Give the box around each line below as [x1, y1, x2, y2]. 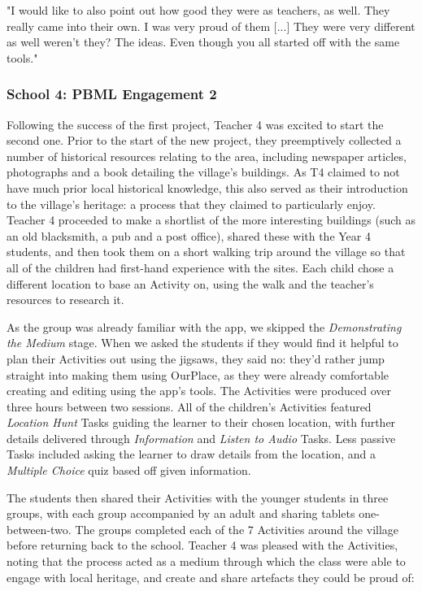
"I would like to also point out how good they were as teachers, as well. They [7, 2, 390, 18]
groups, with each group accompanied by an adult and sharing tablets [7, 505, 355, 522]
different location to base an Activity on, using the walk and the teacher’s [7, 275, 374, 292]
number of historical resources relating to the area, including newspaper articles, [7, 147, 407, 164]
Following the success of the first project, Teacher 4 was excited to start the [7, 115, 384, 133]
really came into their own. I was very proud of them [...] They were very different [7, 17, 415, 34]
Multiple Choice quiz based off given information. [7, 462, 251, 479]
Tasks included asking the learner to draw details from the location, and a [7, 445, 376, 463]
